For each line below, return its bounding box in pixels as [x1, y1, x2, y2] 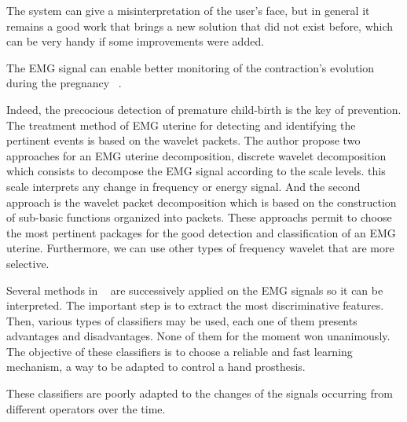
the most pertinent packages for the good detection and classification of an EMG [6, 224, 396, 240]
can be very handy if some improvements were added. [6, 33, 265, 50]
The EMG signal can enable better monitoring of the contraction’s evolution [6, 59, 375, 75]
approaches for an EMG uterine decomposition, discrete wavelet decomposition [6, 147, 387, 163]
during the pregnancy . [6, 75, 122, 91]
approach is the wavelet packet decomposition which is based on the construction [6, 193, 397, 210]
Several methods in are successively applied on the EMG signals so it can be [6, 281, 383, 298]
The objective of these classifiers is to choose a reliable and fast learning [6, 343, 353, 359]
